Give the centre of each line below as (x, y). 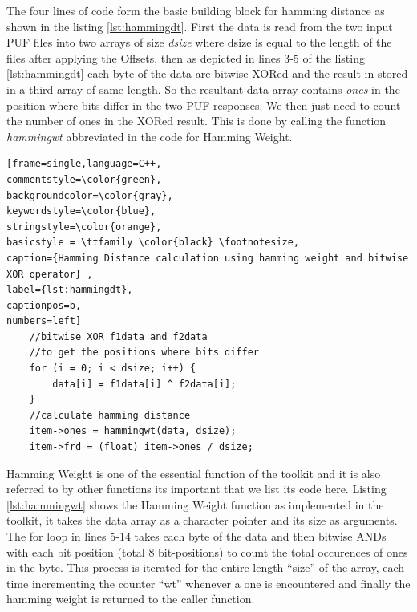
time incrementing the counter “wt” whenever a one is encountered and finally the (208, 583)
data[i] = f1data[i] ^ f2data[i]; (144, 384)
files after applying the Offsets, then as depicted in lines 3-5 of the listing (186, 57)
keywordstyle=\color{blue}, (81, 211)
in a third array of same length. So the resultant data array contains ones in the (203, 89)
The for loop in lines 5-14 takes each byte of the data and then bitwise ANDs (196, 536)
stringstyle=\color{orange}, (84, 227)
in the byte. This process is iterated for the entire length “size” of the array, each (206, 567)
